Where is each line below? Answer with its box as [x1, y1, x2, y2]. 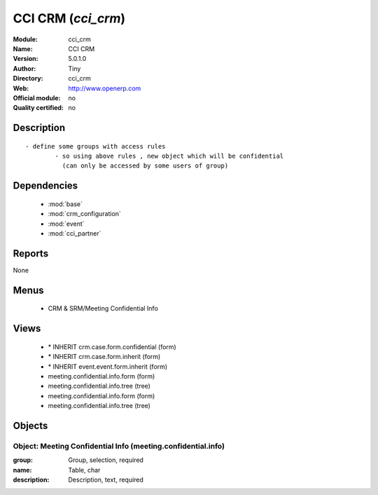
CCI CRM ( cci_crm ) [13, 11, 126, 26]
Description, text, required [68, 475, 143, 484]
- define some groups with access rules [25, 142, 166, 150]
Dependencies [13, 179, 78, 192]
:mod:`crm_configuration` [48, 210, 122, 218]
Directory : [13, 74, 43, 83]
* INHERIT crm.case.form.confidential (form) [48, 342, 176, 351]
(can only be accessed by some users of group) [62, 162, 229, 170]
